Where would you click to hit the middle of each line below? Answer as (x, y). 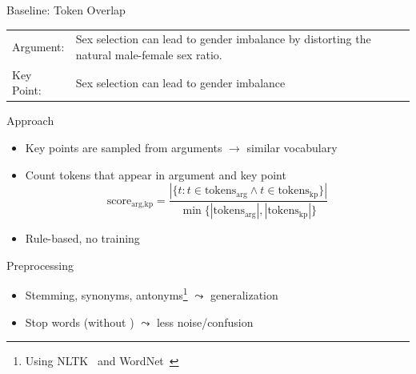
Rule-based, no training (82, 238)
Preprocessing (40, 265)
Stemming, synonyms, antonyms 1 (106, 294)
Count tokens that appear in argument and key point (156, 174)
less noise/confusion (205, 322)
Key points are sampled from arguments (124, 148)
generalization (244, 294)
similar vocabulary (292, 148)
